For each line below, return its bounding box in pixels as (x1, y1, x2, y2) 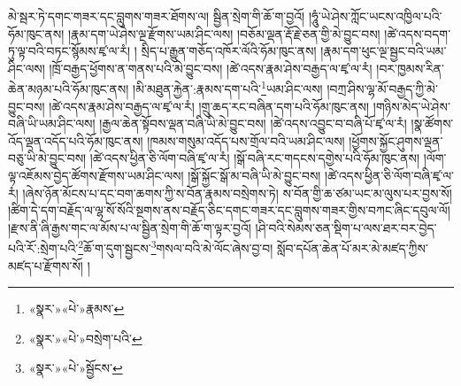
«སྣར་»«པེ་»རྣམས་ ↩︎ (28, 299, 125, 318)
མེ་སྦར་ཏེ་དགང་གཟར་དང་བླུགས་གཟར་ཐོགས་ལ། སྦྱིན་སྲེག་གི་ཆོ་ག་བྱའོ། (8, 7, 305, 25)
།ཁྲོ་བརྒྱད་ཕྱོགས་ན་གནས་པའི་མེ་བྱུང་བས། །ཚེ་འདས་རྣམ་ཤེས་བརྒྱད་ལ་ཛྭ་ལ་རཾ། (49, 58, 373, 77)
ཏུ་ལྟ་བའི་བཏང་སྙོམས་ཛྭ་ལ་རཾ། (8, 42, 131, 60)
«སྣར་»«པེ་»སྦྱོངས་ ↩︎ (28, 359, 123, 377)
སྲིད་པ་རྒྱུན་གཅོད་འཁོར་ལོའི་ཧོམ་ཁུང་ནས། (141, 42, 317, 60)
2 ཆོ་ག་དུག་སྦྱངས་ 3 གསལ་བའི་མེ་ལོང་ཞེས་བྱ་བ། (78, 236, 273, 258)
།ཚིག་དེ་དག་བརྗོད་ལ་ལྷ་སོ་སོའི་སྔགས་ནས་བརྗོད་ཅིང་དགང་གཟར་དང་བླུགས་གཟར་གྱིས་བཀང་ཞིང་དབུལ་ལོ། (8, 201, 450, 220)
